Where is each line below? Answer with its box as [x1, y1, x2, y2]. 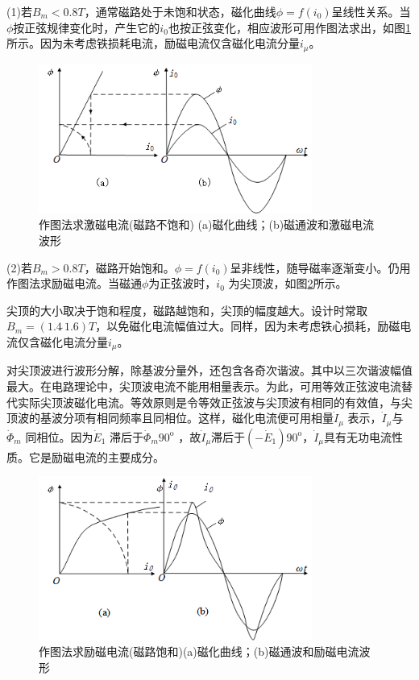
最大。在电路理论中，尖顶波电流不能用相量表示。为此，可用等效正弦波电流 [6, 377, 401, 394]
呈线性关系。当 [331, 3, 411, 19]
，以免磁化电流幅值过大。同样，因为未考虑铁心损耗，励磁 [95, 317, 400, 334]
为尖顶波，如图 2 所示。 [228, 275, 347, 292]
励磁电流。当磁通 [51, 275, 142, 292]
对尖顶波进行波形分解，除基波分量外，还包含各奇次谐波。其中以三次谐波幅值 [6, 362, 413, 379]
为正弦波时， [148, 275, 217, 292]
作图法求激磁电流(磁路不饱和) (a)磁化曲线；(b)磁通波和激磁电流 [39, 216, 375, 233]
